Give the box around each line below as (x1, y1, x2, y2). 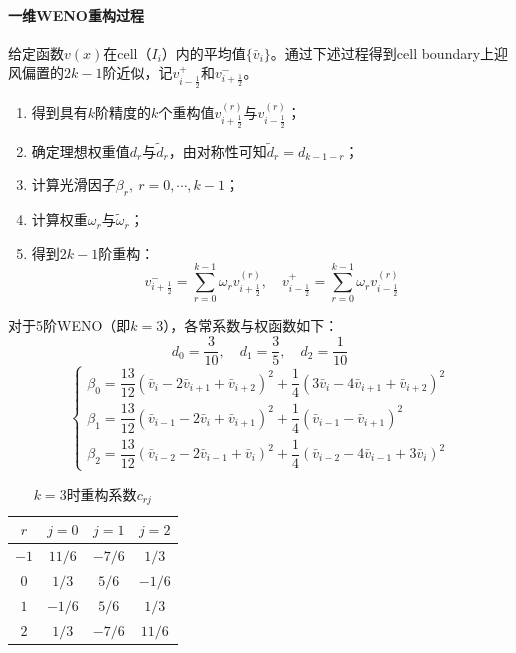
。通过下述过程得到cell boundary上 (270, 42, 495, 63)
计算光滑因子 (31, 174, 116, 195)
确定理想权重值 (31, 140, 130, 161)
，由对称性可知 (168, 140, 267, 161)
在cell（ (103, 42, 152, 63)
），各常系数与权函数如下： (163, 315, 339, 336)
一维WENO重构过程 (8, 4, 144, 25)
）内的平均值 (161, 42, 246, 63)
